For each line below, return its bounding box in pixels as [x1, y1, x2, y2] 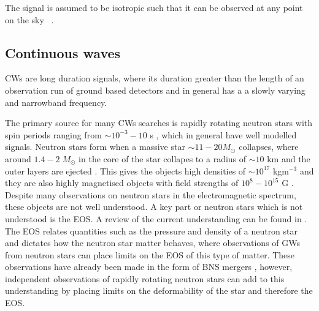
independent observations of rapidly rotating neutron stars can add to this [5, 272, 285, 285]
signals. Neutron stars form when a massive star [5, 140, 185, 153]
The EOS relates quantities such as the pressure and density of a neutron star [5, 224, 298, 237]
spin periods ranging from [5, 128, 102, 141]
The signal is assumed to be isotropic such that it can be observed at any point [5, 1, 303, 13]
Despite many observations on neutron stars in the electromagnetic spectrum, [5, 188, 296, 201]
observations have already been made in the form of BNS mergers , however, [5, 260, 293, 273]
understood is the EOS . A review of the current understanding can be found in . [5, 212, 307, 225]
